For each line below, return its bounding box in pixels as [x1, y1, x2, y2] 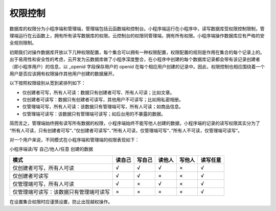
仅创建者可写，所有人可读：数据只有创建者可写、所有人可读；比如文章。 [22, 89, 175, 96]
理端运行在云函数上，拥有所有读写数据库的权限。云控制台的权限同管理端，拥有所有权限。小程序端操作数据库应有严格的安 [9, 32, 265, 38]
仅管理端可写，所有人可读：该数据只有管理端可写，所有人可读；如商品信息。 [22, 104, 183, 110]
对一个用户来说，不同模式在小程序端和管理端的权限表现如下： [9, 137, 140, 143]
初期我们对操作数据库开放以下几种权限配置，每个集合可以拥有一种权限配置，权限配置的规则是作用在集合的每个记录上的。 [9, 49, 265, 55]
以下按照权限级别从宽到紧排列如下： [9, 80, 86, 86]
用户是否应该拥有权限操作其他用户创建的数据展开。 [9, 71, 117, 77]
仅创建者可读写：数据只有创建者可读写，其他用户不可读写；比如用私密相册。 [22, 97, 183, 103]
